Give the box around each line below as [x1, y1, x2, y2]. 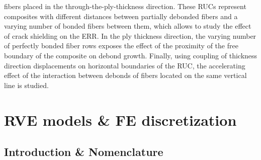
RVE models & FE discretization [4, 109, 237, 130]
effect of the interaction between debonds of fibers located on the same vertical [4, 70, 247, 81]
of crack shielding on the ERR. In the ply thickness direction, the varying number [4, 30, 256, 41]
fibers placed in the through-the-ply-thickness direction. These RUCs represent [4, 1, 246, 11]
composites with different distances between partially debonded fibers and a [4, 11, 238, 21]
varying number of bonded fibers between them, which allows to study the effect [4, 21, 251, 31]
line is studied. [4, 79, 49, 90]
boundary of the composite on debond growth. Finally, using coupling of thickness [4, 50, 257, 60]
